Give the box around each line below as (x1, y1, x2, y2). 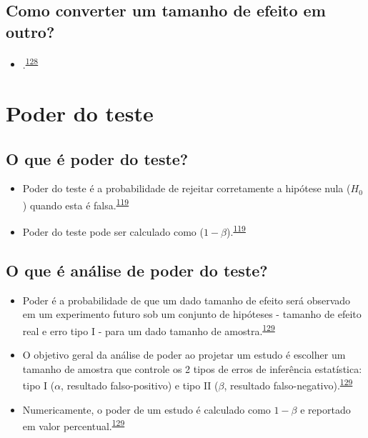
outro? (6, 20, 55, 42)
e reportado (300, 402, 351, 417)
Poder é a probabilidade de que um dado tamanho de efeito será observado (22, 292, 351, 307)
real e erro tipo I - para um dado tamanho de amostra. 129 (22, 321, 275, 338)
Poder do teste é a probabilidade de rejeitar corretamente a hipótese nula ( (22, 181, 351, 196)
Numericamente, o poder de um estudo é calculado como (22, 402, 271, 417)
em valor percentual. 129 (22, 417, 125, 433)
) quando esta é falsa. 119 (22, 196, 129, 212)
